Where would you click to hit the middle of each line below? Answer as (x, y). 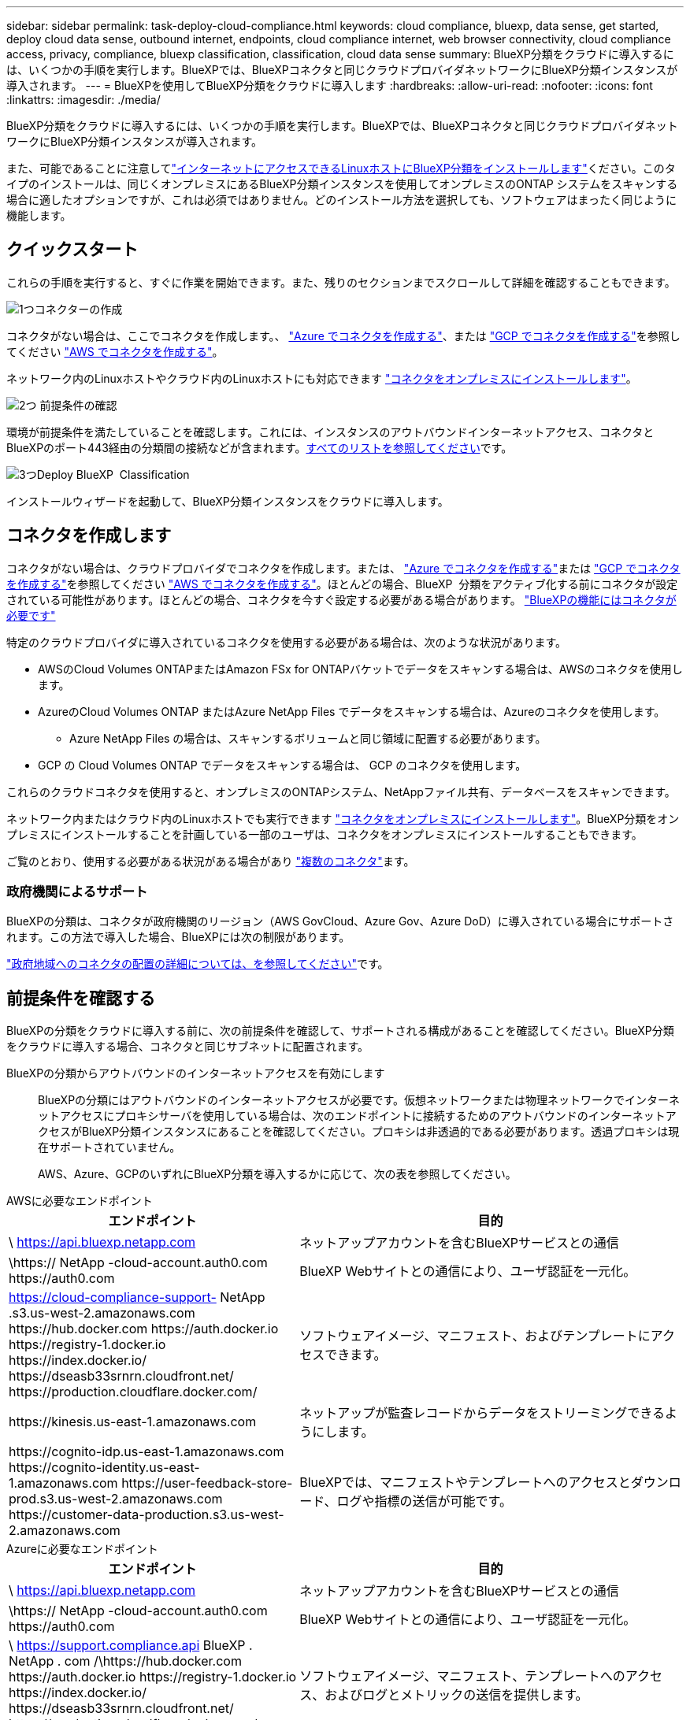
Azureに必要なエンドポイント (82, 1549)
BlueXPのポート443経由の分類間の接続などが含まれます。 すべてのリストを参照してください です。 (260, 447)
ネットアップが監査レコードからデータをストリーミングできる (482, 1413)
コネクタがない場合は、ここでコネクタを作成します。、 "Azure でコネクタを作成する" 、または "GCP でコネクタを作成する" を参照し (343, 335)
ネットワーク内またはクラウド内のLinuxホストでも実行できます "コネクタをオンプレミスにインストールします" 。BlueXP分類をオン (343, 818)
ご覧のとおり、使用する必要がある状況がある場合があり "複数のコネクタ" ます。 (211, 861)
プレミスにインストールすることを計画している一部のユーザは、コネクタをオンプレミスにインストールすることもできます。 (325, 834)
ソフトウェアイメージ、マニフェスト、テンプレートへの (462, 1676)
